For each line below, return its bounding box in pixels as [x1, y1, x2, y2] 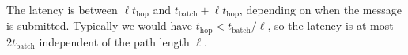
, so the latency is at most [267, 17, 394, 34]
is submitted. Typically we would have [6, 17, 193, 34]
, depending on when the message [239, 2, 402, 17]
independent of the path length [39, 33, 190, 49]
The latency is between [6, 2, 118, 17]
